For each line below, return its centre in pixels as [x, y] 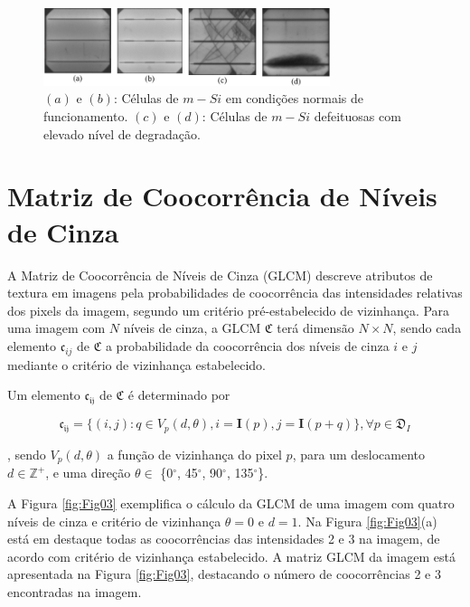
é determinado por [179, 395]
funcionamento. [86, 116]
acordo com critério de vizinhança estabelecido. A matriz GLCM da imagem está [231, 556]
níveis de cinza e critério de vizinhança [114, 521]
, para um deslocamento [358, 454]
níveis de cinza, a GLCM [192, 328]
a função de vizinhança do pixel [194, 454]
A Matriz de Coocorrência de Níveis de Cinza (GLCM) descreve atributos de [220, 275]
